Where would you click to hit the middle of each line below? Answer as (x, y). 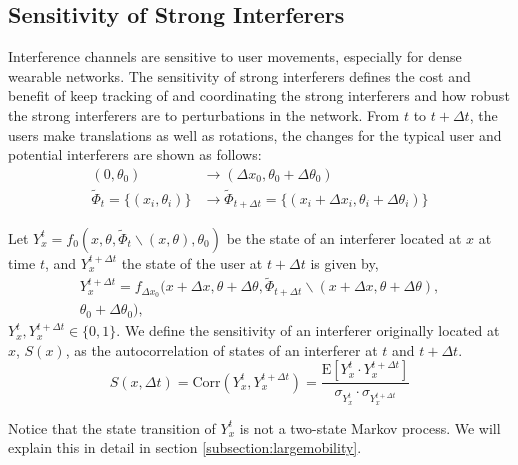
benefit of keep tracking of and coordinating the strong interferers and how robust (259, 95)
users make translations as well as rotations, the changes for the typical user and (255, 134)
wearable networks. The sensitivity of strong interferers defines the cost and (239, 75)
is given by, (344, 262)
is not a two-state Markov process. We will (370, 427)
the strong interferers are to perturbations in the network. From (204, 114)
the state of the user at (192, 262)
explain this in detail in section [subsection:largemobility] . (185, 447)
